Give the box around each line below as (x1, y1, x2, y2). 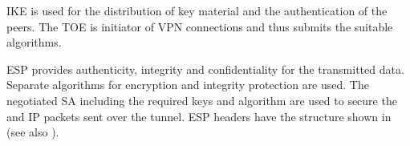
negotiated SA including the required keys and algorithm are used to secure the (6, 91, 397, 108)
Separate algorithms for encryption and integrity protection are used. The (6, 76, 369, 93)
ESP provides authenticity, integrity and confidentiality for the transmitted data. (6, 60, 404, 77)
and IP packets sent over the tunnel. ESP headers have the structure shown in (6, 107, 392, 124)
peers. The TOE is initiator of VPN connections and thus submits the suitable (6, 18, 393, 34)
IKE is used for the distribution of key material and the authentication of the (6, 2, 388, 18)
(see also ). (6, 124, 59, 140)
